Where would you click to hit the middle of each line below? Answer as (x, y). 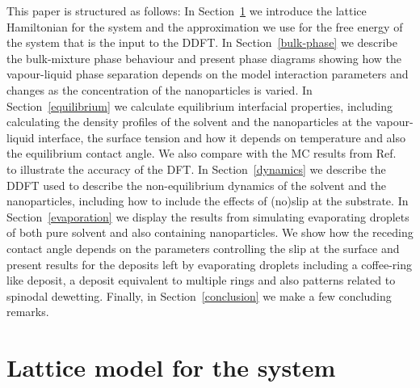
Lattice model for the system (171, 367)
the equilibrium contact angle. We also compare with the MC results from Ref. (202, 153)
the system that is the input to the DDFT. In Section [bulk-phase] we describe (202, 42)
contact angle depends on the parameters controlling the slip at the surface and (203, 248)
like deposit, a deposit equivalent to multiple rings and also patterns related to (201, 280)
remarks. (28, 312)
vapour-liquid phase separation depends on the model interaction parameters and (208, 74)
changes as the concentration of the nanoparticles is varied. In (160, 89)
